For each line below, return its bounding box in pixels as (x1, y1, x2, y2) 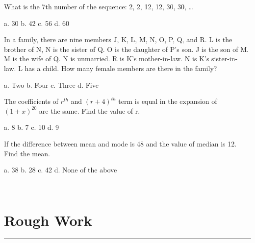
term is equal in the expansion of (118, 96, 217, 106)
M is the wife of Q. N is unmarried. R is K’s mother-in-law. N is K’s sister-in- (4, 53, 238, 64)
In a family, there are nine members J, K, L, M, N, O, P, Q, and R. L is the (4, 34, 232, 45)
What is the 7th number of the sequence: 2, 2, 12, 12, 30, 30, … (4, 1, 193, 11)
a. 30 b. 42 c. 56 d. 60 (4, 18, 69, 28)
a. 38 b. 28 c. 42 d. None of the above (4, 165, 117, 175)
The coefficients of (4, 96, 58, 106)
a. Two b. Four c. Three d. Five (4, 79, 99, 90)
